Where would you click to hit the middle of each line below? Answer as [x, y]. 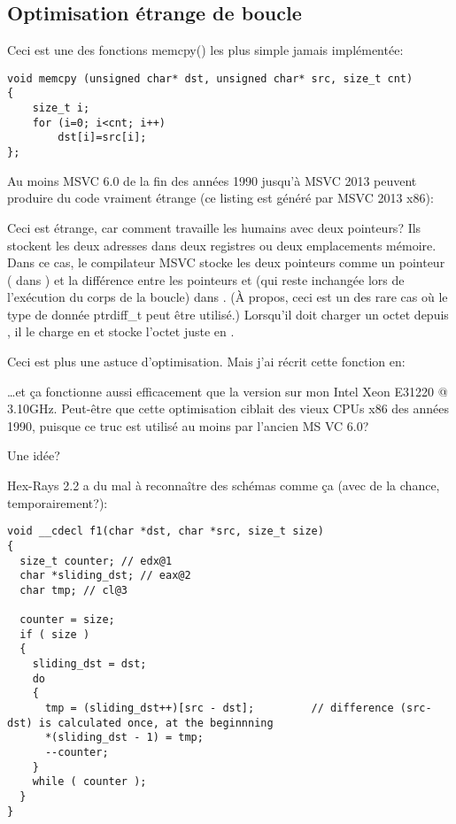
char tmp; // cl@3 [74, 590]
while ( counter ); [89, 782]
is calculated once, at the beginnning [156, 723]
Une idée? [34, 455]
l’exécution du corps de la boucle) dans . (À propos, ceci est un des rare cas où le [228, 297]
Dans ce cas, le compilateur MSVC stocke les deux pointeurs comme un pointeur [226, 262]
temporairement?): [58, 502]
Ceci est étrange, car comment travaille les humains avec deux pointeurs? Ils [214, 227]
